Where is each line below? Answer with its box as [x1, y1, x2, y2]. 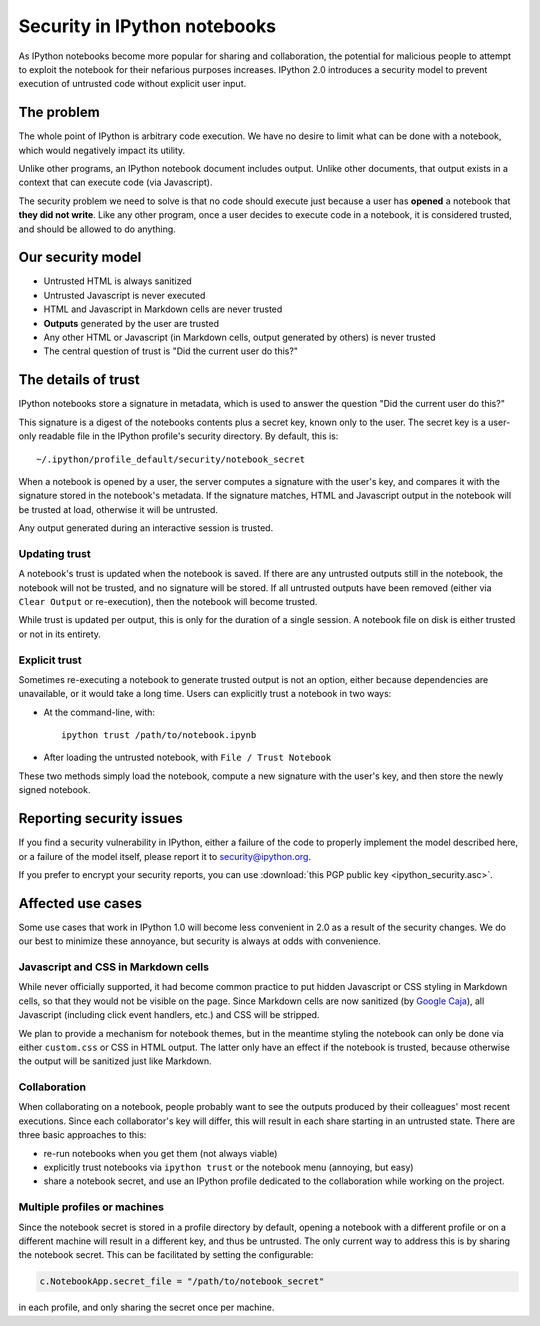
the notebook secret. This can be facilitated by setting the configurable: [18, 1249, 314, 1261]
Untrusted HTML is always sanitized [43, 275, 192, 287]
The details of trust [18, 371, 140, 389]
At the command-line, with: [43, 706, 155, 718]
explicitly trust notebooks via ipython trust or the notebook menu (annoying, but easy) [43, 1161, 414, 1174]
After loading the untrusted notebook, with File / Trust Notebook [43, 751, 332, 764]
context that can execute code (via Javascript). [18, 176, 214, 189]
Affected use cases [18, 895, 143, 912]
